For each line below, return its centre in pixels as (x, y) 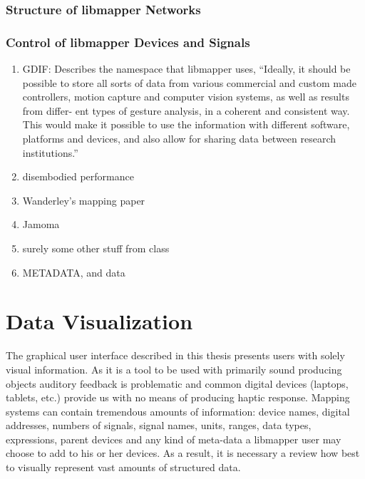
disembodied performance (78, 176)
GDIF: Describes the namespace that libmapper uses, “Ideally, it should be (186, 69)
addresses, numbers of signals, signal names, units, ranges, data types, (159, 425)
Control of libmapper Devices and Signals (128, 42)
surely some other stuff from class (96, 248)
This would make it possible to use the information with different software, (186, 124)
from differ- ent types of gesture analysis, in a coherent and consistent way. (186, 110)
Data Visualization (99, 321)
